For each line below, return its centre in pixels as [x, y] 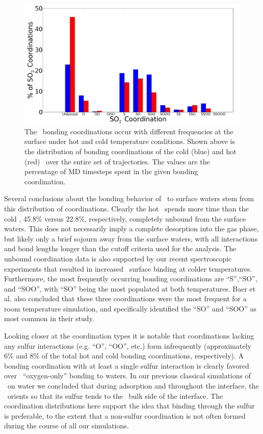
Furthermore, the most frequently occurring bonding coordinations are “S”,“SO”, [131, 279]
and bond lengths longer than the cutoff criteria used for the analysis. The [120, 248]
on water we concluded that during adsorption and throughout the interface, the [133, 386]
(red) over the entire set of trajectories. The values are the [117, 161]
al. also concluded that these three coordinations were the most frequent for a [125, 298]
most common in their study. [49, 318]
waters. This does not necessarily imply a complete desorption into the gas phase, [131, 228]
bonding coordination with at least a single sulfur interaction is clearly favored [127, 365]
